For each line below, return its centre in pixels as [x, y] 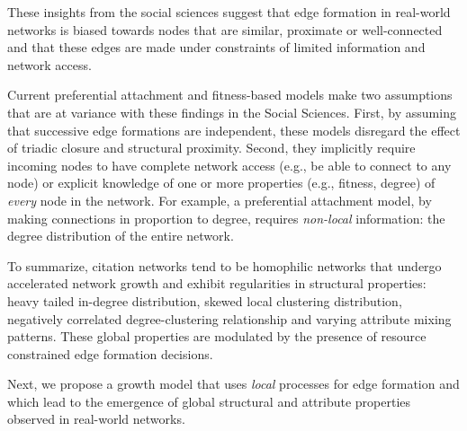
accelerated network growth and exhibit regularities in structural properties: [217, 283]
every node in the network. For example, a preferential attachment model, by [220, 200]
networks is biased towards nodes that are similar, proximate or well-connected [225, 29]
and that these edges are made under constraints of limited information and [216, 47]
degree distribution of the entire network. [121, 236]
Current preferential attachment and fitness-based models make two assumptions [230, 95]
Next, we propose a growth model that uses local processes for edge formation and [233, 384]
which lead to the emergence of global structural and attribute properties [209, 401]
